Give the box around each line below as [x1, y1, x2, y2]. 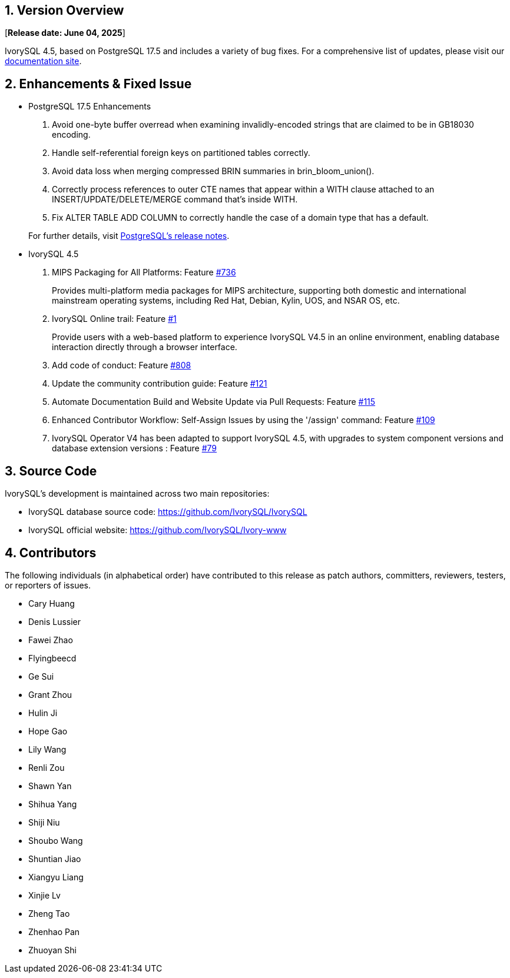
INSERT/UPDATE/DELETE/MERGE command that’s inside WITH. [52, 194, 298, 205]
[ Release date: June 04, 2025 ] [5, 28, 125, 38]
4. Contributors [5, 545, 97, 560]
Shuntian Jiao [28, 853, 81, 864]
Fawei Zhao [28, 634, 73, 645]
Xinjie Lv [28, 890, 61, 900]
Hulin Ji [28, 707, 58, 718]
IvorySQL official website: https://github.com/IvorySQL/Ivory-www [28, 525, 287, 535]
